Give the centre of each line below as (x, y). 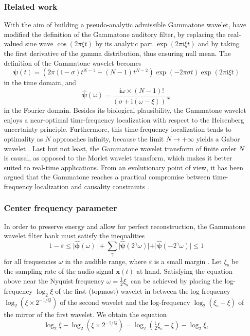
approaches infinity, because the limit (108, 138)
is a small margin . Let (188, 261)
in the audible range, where (106, 261)
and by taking (219, 44)
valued (14, 44)
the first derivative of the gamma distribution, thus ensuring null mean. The (117, 53)
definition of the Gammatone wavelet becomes (73, 62)
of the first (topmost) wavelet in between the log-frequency (143, 291)
